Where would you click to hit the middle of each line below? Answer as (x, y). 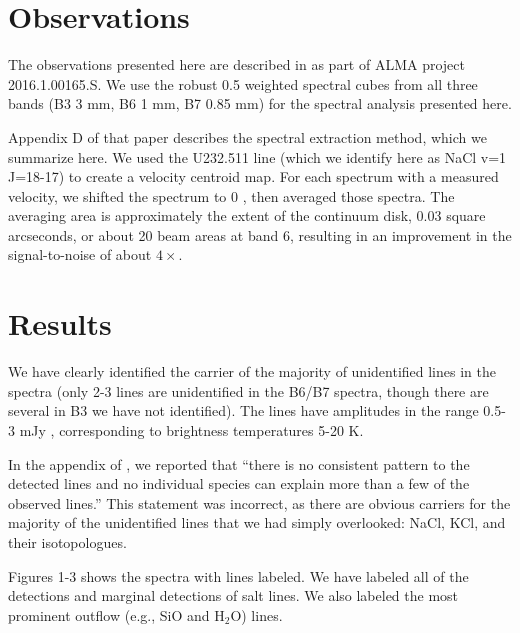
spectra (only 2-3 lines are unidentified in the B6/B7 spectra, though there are (248, 390)
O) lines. (256, 614)
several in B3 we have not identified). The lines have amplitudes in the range (243, 410)
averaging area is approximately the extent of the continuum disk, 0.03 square (247, 215)
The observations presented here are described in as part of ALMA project (237, 64)
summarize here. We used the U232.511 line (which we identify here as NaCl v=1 (257, 156)
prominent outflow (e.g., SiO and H (116, 614)
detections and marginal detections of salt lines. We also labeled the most (233, 595)
